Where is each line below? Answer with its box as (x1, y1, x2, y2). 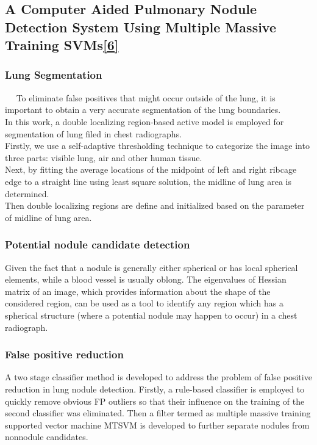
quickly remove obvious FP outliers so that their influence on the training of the (5, 394, 305, 407)
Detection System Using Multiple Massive (5, 17, 277, 36)
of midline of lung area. (5, 211, 92, 223)
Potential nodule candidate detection (5, 237, 190, 252)
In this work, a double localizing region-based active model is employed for (5, 115, 284, 128)
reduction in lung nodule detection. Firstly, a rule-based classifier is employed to (5, 382, 305, 395)
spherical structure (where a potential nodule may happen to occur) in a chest (5, 308, 297, 321)
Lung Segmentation (5, 67, 102, 82)
